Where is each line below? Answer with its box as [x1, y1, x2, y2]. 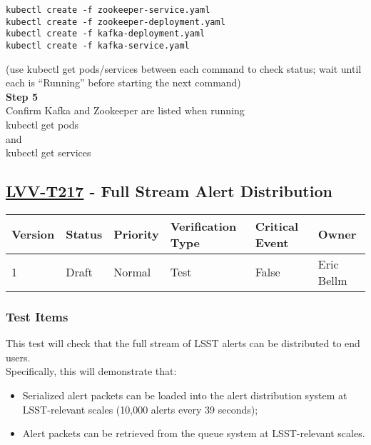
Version [11, 226, 55, 243]
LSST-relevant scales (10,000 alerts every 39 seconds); [22, 401, 258, 416]
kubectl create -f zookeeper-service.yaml [6, 5, 210, 15]
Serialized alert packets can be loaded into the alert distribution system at [22, 387, 347, 402]
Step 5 [6, 89, 38, 104]
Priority [113, 226, 159, 243]
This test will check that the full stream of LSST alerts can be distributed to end [6, 336, 360, 351]
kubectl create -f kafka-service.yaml [6, 40, 190, 51]
